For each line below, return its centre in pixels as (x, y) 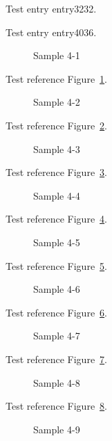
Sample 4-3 (57, 149)
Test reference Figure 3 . (56, 172)
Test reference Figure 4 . (56, 219)
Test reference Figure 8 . (56, 406)
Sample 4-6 (57, 289)
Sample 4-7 (57, 336)
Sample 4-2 (57, 102)
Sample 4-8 (57, 382)
